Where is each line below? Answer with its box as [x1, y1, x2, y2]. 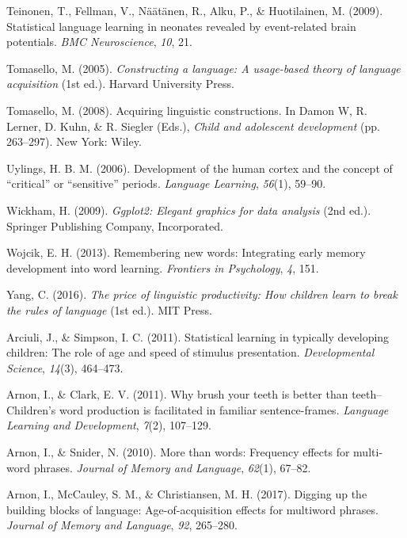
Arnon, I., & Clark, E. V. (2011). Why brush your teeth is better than [6, 386, 348, 403]
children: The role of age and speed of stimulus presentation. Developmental [6, 344, 375, 361]
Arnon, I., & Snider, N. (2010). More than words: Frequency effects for [6, 444, 350, 460]
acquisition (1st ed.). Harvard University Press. [6, 75, 234, 92]
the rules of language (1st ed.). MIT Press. [6, 301, 212, 318]
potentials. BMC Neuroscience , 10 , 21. [6, 33, 192, 50]
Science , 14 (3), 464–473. [6, 359, 124, 376]
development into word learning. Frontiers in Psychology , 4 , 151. [6, 259, 319, 276]
